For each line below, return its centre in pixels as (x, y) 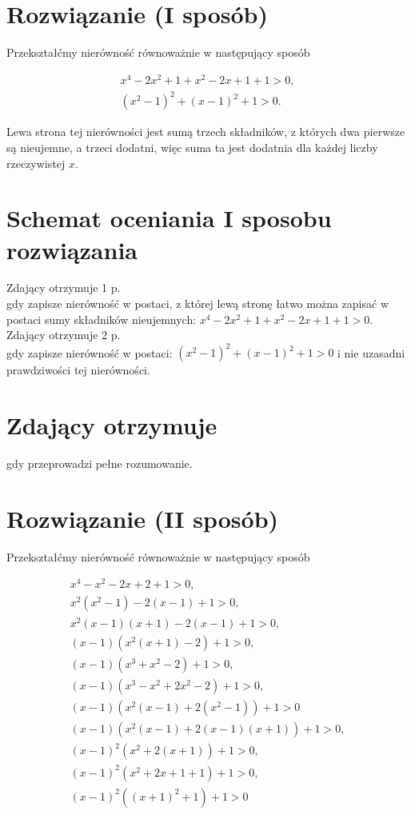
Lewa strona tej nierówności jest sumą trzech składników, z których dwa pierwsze (206, 132)
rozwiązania (72, 249)
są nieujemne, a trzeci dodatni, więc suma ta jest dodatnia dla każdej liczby (192, 147)
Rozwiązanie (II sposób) (143, 518)
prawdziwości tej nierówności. (78, 370)
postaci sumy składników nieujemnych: (102, 319)
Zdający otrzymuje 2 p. (64, 335)
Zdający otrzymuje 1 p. (64, 288)
